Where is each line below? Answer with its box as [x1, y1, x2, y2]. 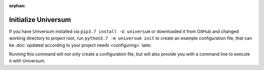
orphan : [9, 3, 26, 8]
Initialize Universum [9, 15, 71, 24]
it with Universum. [9, 58, 46, 64]
